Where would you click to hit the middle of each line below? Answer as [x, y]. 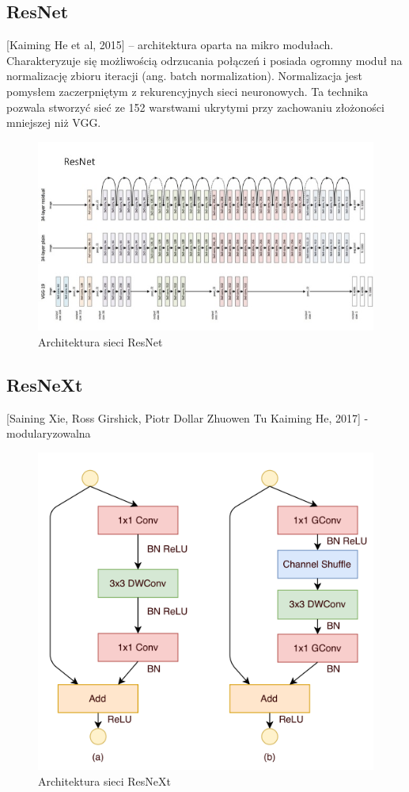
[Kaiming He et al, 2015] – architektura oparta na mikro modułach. [170, 45]
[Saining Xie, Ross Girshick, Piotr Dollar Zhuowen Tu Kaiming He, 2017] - [187, 417]
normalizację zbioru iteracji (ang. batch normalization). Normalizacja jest [184, 76]
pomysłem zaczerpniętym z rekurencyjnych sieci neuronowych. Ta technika [187, 91]
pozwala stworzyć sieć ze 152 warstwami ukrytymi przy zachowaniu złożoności [195, 107]
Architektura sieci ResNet [100, 341]
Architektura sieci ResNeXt [105, 781]
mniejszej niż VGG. [54, 122]
